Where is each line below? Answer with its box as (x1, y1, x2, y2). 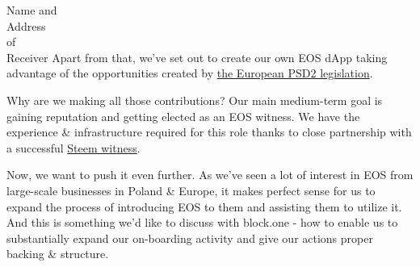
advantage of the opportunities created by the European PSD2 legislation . (6, 65, 373, 81)
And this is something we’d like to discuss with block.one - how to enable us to (6, 214, 398, 231)
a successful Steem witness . (6, 139, 141, 156)
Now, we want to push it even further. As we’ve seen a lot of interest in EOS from (6, 166, 414, 183)
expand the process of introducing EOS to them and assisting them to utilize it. (6, 198, 402, 215)
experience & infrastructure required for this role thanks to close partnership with (6, 123, 412, 140)
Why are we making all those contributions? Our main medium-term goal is (6, 91, 383, 108)
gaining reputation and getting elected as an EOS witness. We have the (6, 107, 360, 124)
